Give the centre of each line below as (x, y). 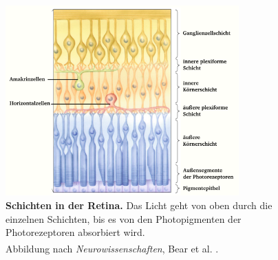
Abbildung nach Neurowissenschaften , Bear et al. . (112, 248)
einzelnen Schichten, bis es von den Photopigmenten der (124, 218)
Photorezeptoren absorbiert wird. (75, 232)
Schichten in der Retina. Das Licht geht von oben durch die (139, 205)
